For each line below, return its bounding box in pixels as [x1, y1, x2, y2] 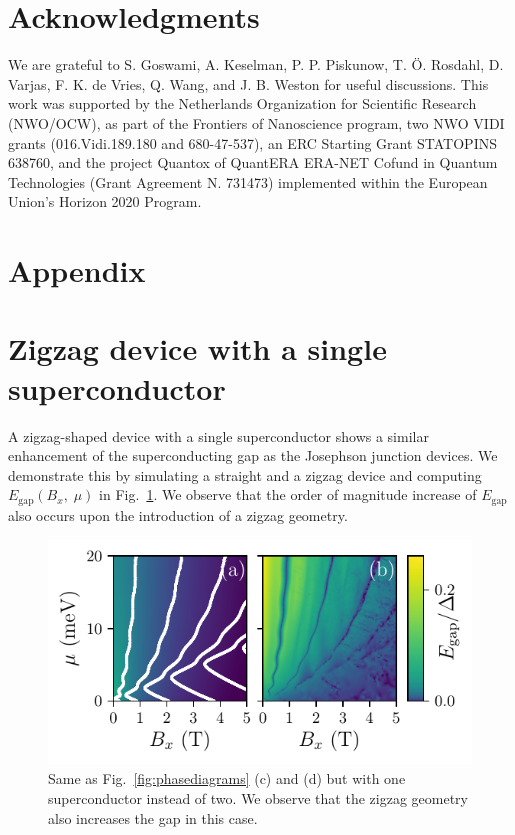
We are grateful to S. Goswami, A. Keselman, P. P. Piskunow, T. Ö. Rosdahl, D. [8, 54, 504, 75]
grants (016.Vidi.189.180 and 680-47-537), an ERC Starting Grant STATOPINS [8, 132, 497, 153]
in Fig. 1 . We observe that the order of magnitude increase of [99, 484, 477, 505]
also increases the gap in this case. [48, 807, 258, 828]
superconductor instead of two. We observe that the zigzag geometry [48, 787, 468, 808]
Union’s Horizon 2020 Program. [8, 191, 202, 212]
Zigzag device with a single [8, 328, 387, 369]
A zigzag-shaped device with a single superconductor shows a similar [8, 425, 429, 446]
